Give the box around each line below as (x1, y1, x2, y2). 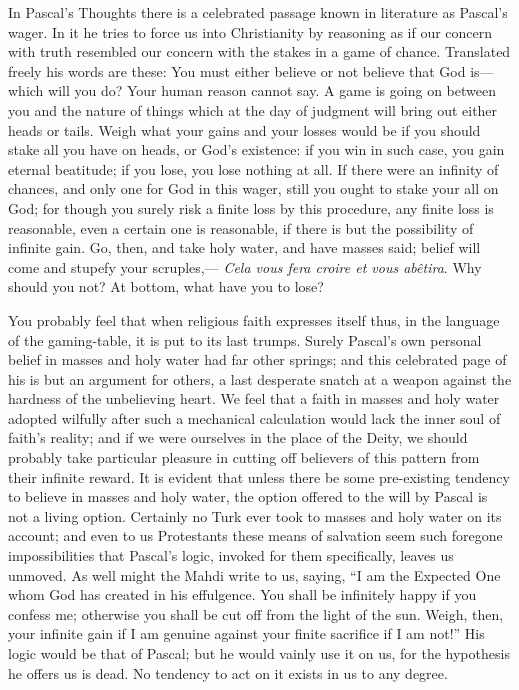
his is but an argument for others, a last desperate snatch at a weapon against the (8, 368, 512, 389)
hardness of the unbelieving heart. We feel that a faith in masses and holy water (8, 388, 500, 409)
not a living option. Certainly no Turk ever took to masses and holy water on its (8, 505, 502, 526)
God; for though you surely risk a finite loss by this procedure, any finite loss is (8, 197, 494, 218)
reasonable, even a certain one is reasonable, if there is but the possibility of (8, 217, 474, 238)
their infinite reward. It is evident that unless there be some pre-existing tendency (8, 466, 510, 487)
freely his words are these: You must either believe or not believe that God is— (8, 60, 494, 81)
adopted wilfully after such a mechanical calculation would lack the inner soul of (8, 407, 501, 428)
